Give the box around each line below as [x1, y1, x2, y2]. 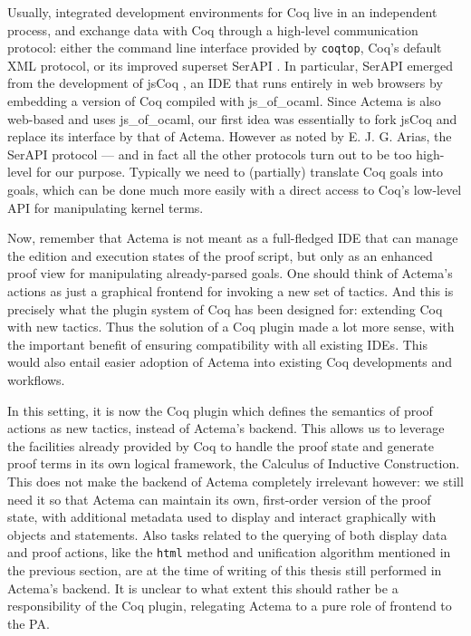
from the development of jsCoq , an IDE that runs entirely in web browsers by [7, 73, 443, 92]
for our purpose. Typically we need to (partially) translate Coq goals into [35, 162, 444, 181]
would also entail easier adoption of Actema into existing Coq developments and [7, 352, 453, 371]
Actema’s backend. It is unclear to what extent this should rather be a [7, 578, 399, 597]
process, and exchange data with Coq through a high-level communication [7, 20, 418, 39]
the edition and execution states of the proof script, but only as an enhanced [7, 246, 433, 265]
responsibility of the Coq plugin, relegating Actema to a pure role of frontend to [7, 596, 452, 615]
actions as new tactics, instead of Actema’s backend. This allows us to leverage [7, 419, 445, 438]
